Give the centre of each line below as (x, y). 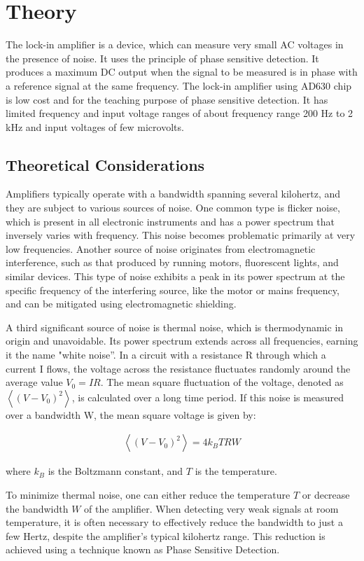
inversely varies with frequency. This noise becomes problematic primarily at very (181, 235)
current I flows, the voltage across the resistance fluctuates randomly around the (178, 368)
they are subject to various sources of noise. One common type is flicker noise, (173, 208)
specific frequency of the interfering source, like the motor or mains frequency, (173, 290)
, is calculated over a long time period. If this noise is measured (208, 397)
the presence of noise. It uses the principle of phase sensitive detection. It (162, 58)
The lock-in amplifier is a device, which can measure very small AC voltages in (175, 44)
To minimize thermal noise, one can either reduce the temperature (148, 495)
